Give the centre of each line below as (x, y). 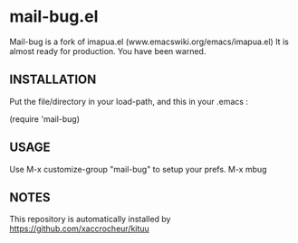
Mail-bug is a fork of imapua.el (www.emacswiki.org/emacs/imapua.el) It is (149, 42)
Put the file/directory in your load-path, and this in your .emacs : (129, 101)
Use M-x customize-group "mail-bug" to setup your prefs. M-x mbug (138, 169)
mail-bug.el (54, 17)
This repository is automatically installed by (90, 220)
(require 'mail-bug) (44, 118)
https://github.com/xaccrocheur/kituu (79, 229)
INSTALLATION (53, 80)
